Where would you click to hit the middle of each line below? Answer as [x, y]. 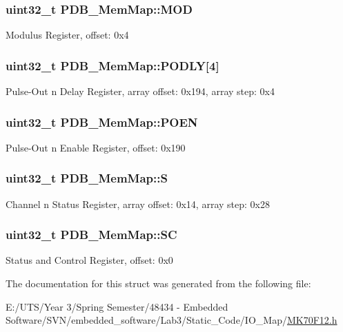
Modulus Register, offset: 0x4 [67, 35]
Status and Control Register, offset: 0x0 [89, 260]
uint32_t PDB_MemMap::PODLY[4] [112, 65]
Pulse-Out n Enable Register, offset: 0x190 [96, 147]
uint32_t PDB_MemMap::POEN [102, 122]
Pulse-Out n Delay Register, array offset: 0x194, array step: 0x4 [140, 91]
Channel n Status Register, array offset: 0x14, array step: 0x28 [138, 204]
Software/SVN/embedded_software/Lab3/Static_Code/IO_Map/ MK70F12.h [171, 320]
